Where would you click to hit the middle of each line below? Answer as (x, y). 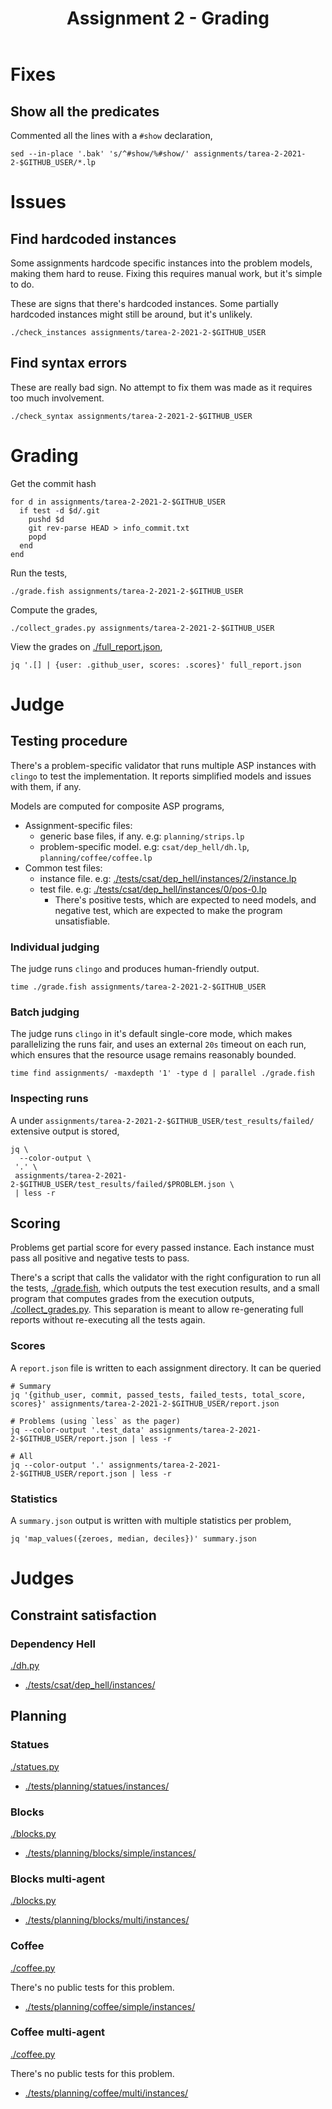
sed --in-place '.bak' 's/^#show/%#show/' (100, 154)
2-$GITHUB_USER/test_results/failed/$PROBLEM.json (118, 1184)
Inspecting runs (49, 1099)
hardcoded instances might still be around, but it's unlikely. (131, 314)
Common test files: (63, 868)
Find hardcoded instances (93, 238)
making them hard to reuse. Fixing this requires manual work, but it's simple (166, 273)
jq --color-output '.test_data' (77, 1430)
